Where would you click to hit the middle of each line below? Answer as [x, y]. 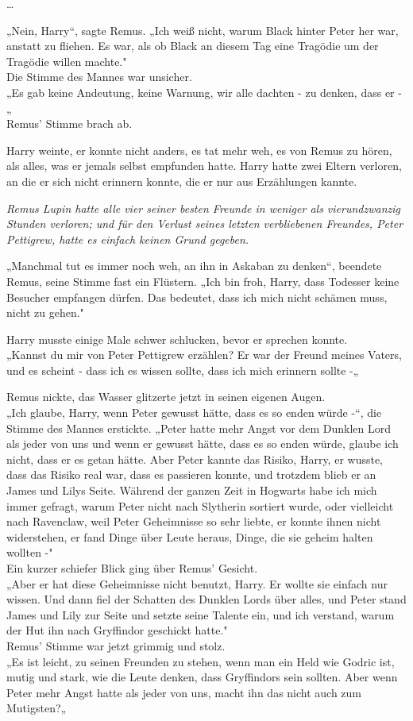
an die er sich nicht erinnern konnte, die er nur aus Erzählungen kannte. [182, 181]
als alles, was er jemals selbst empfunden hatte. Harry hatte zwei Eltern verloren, [204, 166]
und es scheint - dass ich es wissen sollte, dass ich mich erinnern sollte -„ [183, 370]
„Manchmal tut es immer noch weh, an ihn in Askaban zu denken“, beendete [194, 266]
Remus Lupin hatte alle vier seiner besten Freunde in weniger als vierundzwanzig [204, 208]
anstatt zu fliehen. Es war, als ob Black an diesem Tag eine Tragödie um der [193, 46]
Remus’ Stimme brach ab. [69, 123]
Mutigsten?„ [37, 708]
